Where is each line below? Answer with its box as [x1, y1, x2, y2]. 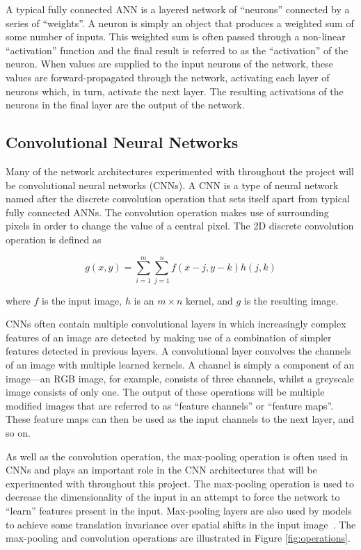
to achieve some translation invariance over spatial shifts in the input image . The [6, 517, 356, 531]
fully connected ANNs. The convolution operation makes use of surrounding [6, 204, 329, 219]
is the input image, [42, 293, 122, 307]
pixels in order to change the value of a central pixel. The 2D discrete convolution [6, 218, 354, 233]
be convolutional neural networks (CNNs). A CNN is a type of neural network [6, 177, 339, 192]
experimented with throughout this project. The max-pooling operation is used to [6, 476, 354, 490]
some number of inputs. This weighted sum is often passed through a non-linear [6, 29, 346, 44]
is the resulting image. [243, 293, 339, 307]
